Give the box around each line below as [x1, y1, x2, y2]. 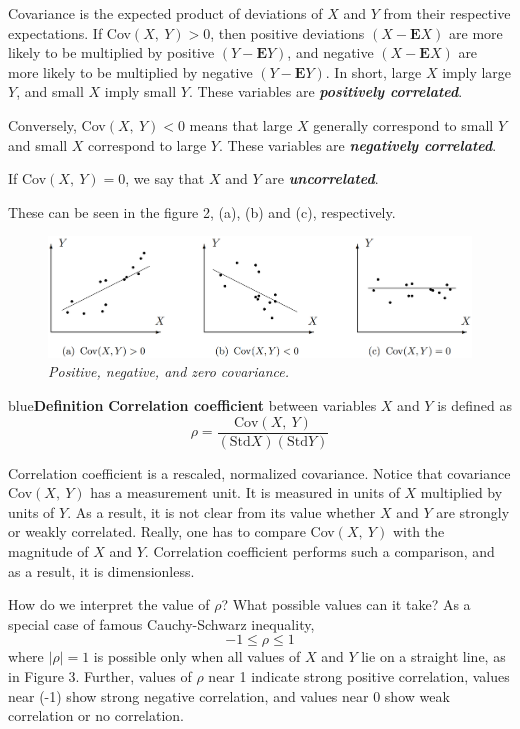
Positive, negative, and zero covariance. [48, 361, 290, 382]
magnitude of [8, 541, 89, 561]
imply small [104, 81, 177, 102]
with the [392, 521, 445, 542]
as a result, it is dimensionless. [8, 560, 195, 581]
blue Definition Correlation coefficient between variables [8, 394, 377, 415]
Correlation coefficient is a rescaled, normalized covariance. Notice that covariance [8, 462, 511, 483]
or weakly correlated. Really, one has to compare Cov [8, 521, 335, 542]
